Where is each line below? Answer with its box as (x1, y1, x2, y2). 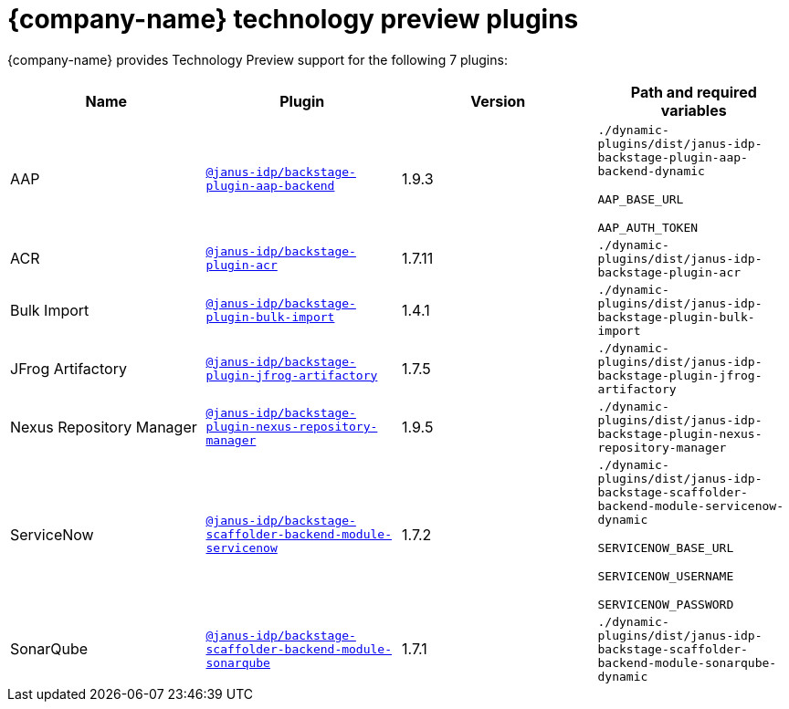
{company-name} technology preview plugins (7, 4, 579, 35)
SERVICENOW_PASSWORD (597, 597, 734, 611)
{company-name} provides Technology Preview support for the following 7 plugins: (7, 51, 508, 68)
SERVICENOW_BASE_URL (597, 540, 734, 555)
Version (470, 91, 526, 110)
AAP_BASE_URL (597, 192, 684, 206)
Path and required (630, 82, 757, 101)
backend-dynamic (597, 163, 705, 178)
